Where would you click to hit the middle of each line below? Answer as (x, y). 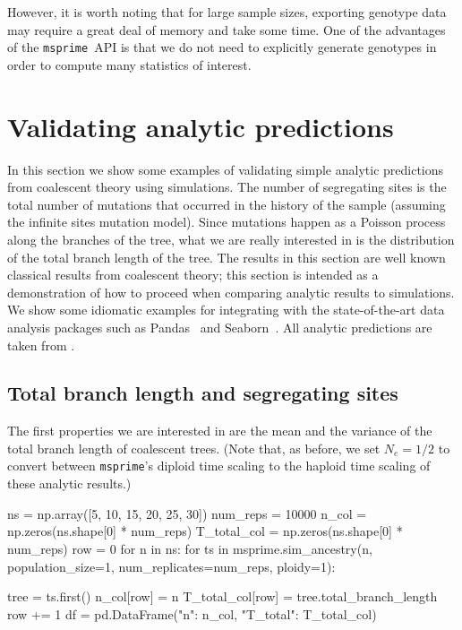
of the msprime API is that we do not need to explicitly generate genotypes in (222, 47)
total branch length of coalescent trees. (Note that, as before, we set (194, 448)
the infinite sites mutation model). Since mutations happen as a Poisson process (227, 222)
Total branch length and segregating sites (203, 393)
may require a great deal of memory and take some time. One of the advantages (227, 29)
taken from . (41, 345)
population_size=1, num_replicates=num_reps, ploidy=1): (171, 566)
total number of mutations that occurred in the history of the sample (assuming (227, 204)
